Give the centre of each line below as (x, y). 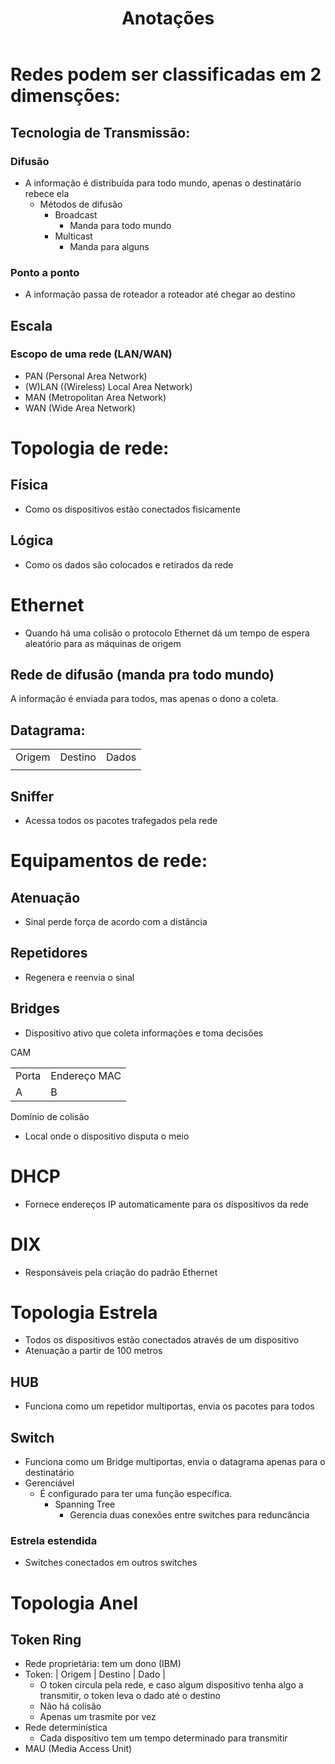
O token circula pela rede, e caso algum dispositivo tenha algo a (171, 1685)
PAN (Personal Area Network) (86, 376)
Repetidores (49, 953)
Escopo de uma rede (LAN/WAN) (91, 354)
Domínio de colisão (50, 1116)
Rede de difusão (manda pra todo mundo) (142, 675)
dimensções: (65, 96)
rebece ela (47, 193)
